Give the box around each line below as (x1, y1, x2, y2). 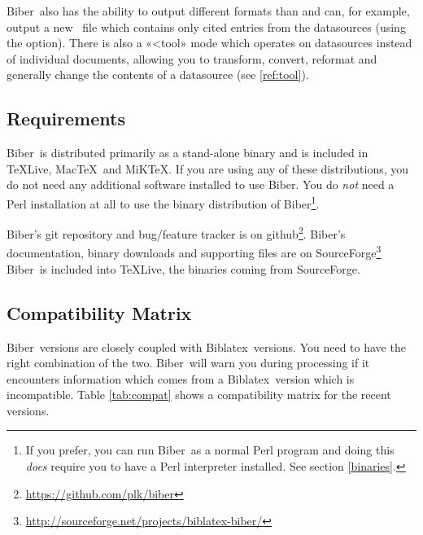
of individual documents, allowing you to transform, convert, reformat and (7, 50, 377, 67)
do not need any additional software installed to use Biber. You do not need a (7, 176, 395, 193)
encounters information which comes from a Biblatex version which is (7, 370, 355, 387)
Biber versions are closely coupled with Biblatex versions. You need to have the (7, 338, 406, 355)
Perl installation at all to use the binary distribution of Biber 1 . (7, 192, 320, 212)
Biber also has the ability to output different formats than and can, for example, (7, 2, 410, 19)
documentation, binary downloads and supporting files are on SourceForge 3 (7, 242, 382, 261)
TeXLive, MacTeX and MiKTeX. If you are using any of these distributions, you (7, 160, 409, 177)
